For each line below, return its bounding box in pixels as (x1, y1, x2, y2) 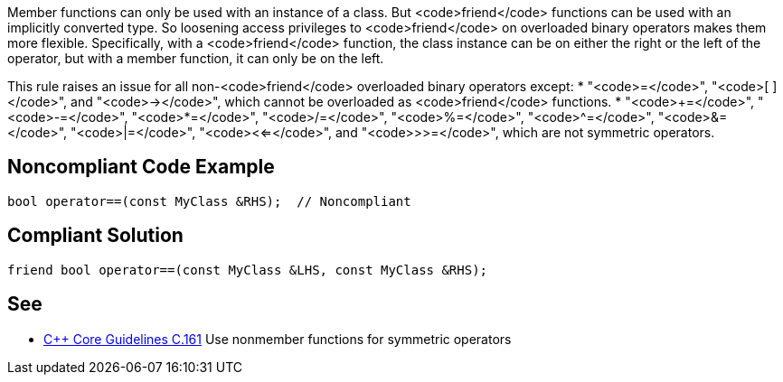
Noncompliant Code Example (7, 155, 275, 179)
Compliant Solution (7, 224, 184, 247)
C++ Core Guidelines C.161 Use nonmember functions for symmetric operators (43, 331, 512, 347)
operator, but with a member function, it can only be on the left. (7, 51, 384, 66)
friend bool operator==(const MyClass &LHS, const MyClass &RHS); (7, 262, 488, 277)
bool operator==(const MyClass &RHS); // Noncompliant (7, 193, 411, 209)
